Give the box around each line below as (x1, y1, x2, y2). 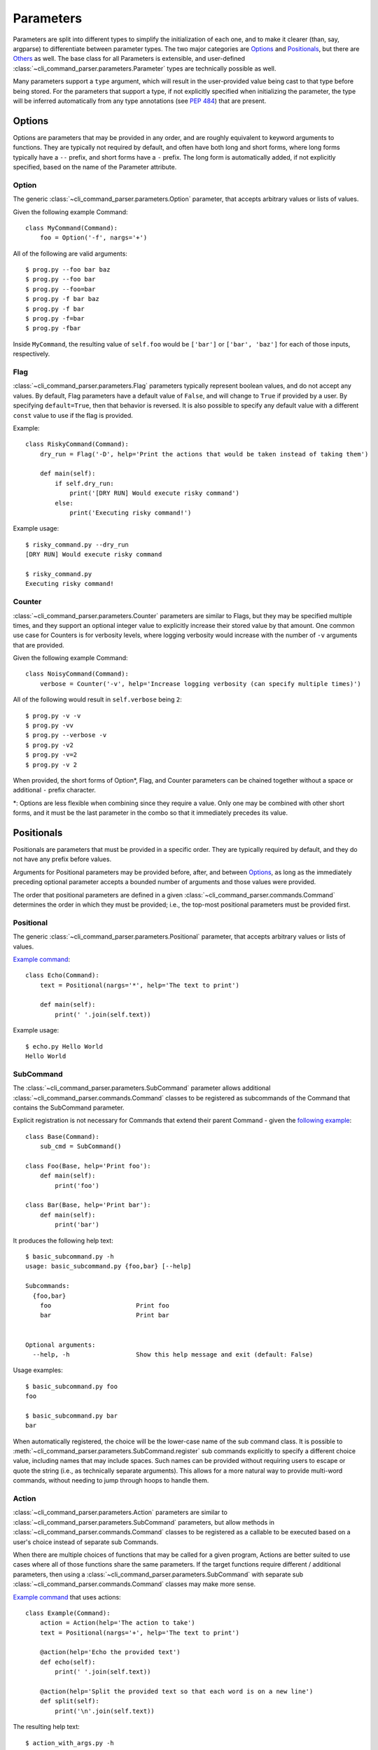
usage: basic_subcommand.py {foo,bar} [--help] (25, 1262, 192, 1270)
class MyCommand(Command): (25, 224, 118, 232)
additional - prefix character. (13, 786, 96, 794)
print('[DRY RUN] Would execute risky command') (69, 489, 239, 497)
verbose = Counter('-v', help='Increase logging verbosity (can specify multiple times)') (39, 680, 362, 687)
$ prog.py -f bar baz (25, 295, 99, 303)
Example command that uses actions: (13, 1592, 122, 1601)
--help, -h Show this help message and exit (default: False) (32, 1350, 314, 1358)
